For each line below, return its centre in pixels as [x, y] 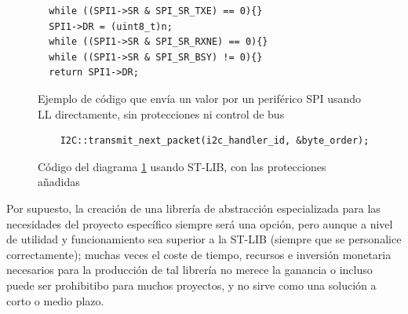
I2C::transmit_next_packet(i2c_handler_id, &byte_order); [215, 141]
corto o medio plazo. [55, 300]
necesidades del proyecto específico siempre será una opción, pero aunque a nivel [200, 223]
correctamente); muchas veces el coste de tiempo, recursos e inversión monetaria [199, 254]
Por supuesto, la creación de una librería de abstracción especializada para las [193, 208]
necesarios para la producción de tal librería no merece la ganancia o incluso [189, 270]
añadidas [59, 182]
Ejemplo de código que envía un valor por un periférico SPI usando [200, 98]
